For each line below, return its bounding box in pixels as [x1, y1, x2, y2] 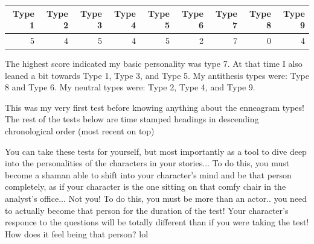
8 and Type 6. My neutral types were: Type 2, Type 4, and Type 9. [5, 81, 255, 93]
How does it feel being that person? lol [5, 227, 149, 240]
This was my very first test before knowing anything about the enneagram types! [5, 101, 304, 113]
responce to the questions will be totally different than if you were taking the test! [5, 216, 309, 228]
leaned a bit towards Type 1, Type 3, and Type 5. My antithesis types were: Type [5, 69, 309, 81]
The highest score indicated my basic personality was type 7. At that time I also [5, 57, 303, 70]
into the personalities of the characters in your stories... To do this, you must [5, 157, 290, 169]
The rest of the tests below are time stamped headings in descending [5, 113, 259, 125]
